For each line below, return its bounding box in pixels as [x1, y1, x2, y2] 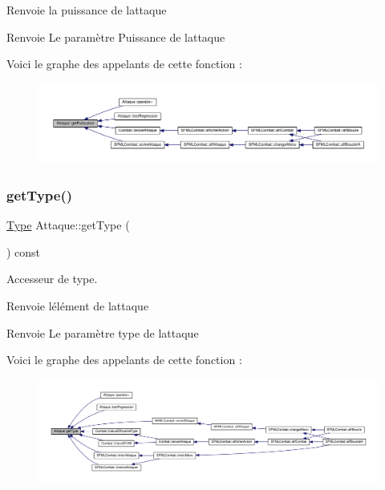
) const [6, 243, 41, 260]
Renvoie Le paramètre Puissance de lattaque [6, 28, 225, 45]
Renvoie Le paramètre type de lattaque [6, 324, 199, 341]
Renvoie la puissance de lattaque [6, 2, 167, 18]
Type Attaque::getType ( [6, 217, 130, 233]
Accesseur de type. [6, 270, 98, 287]
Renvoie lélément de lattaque [6, 297, 149, 314]
